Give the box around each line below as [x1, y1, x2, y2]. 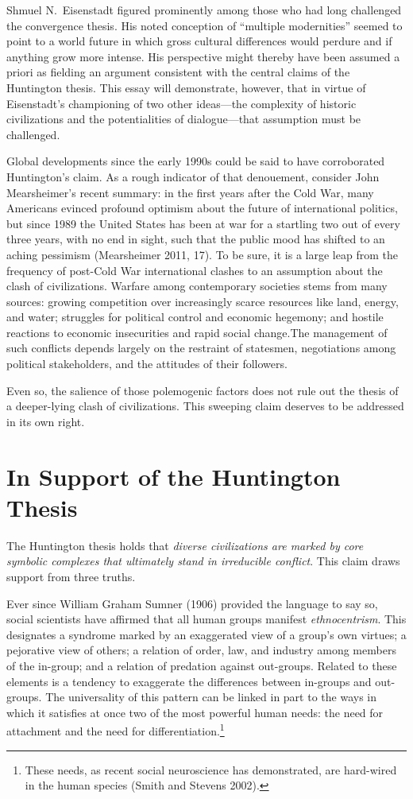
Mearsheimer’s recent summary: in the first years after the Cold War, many [6, 184, 374, 200]
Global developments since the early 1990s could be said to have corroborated [6, 153, 385, 169]
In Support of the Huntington [6, 460, 341, 492]
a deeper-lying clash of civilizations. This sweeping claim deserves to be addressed [6, 398, 404, 414]
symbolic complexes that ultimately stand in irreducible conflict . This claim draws [6, 553, 400, 569]
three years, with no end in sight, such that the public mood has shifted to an [6, 231, 385, 247]
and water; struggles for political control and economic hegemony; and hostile [6, 308, 384, 325]
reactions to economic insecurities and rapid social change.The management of [6, 324, 388, 340]
